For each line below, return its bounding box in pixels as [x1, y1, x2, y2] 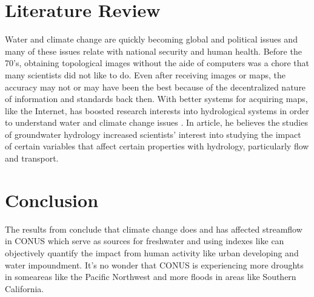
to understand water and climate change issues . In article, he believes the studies [5, 116, 308, 129]
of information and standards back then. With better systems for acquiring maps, [5, 92, 308, 105]
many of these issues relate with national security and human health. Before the [5, 44, 302, 57]
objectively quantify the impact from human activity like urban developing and [5, 246, 299, 259]
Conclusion [5, 187, 99, 212]
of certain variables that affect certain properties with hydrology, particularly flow [5, 140, 309, 152]
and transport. [5, 152, 59, 165]
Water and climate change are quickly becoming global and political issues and [5, 33, 298, 46]
